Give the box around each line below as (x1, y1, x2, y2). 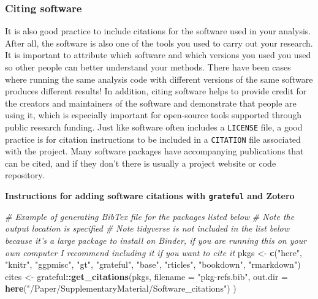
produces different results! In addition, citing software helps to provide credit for (5, 85, 307, 97)
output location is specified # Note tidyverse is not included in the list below (5, 222, 289, 235)
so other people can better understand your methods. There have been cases (5, 61, 291, 73)
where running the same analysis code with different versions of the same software (5, 72, 313, 85)
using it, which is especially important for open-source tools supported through (5, 108, 302, 121)
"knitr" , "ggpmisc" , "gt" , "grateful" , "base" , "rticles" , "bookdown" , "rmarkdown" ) (5, 258, 301, 271)
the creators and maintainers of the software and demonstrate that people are (5, 96, 297, 109)
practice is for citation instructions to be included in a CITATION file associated (5, 132, 301, 145)
